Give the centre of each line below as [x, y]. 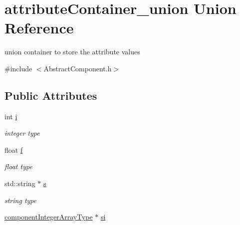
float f [14, 149]
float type [18, 166]
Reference [39, 28]
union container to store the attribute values [72, 52]
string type [21, 200]
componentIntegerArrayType [49, 217]
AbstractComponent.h [78, 68]
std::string [20, 183]
